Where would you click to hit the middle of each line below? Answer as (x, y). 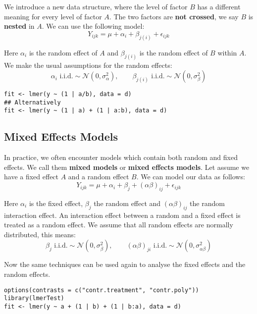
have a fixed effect (31, 177)
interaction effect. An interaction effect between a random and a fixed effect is (122, 215)
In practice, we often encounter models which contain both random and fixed (121, 157)
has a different (219, 6)
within (227, 52)
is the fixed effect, (56, 203)
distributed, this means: (40, 234)
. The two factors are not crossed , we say (174, 16)
